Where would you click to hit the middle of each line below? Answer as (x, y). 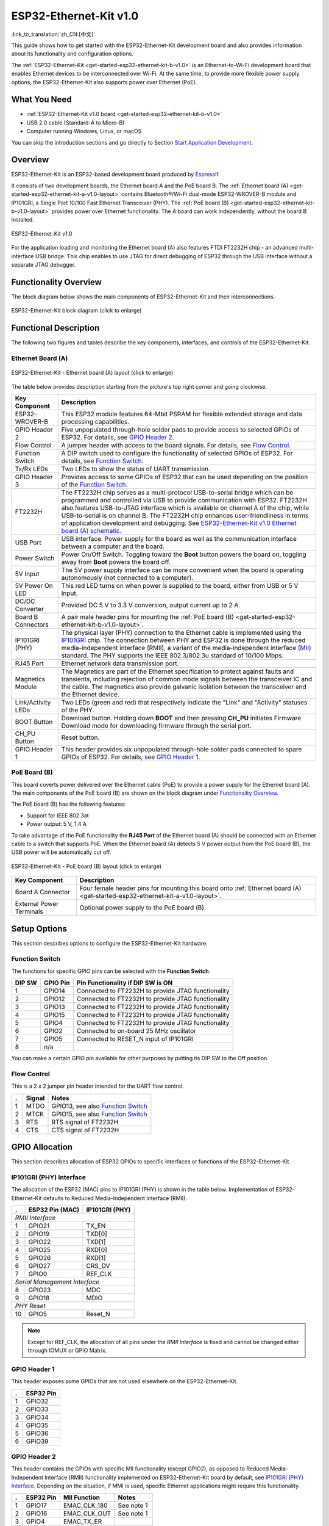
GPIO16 (37, 1514)
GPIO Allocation (42, 1147)
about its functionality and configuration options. (72, 54)
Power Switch (35, 558)
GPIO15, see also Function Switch (99, 1114)
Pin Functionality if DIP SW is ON (125, 983)
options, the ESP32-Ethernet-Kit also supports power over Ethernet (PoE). (104, 82)
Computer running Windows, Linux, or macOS (84, 131)
